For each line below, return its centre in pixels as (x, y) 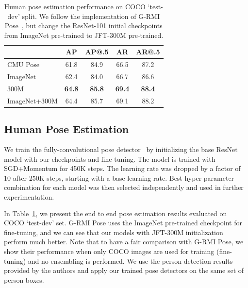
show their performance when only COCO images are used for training (109, 251)
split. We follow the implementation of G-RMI (91, 16)
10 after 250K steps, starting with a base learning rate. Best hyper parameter (119, 178)
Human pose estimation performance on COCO (75, 6)
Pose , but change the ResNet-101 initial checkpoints (83, 25)
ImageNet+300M (33, 100)
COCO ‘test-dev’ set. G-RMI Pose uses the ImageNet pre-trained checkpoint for (123, 223)
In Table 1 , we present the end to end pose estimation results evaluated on (116, 213)
